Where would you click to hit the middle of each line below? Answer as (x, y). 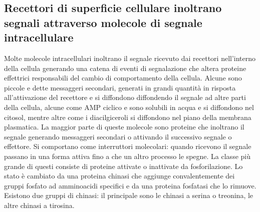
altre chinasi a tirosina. (39, 205)
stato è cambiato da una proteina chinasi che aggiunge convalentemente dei (119, 176)
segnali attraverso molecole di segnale (103, 22)
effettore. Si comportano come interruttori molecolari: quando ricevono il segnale (128, 146)
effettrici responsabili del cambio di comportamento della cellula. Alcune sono (123, 78)
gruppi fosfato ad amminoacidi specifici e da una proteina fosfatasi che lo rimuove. (130, 185)
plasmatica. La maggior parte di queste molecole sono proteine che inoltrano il (124, 127)
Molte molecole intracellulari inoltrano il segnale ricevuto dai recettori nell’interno (130, 58)
